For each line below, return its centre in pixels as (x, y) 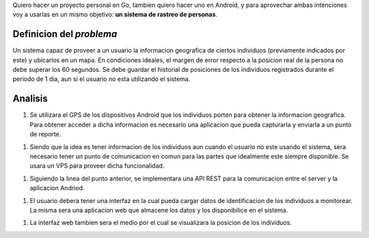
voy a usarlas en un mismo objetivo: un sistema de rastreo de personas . (115, 14)
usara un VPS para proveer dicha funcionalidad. (97, 166)
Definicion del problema (65, 34)
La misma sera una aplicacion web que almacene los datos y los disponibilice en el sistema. (159, 210)
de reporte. (45, 134)
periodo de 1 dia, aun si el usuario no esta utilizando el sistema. (101, 79)
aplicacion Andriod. (57, 188)
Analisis (30, 99)
